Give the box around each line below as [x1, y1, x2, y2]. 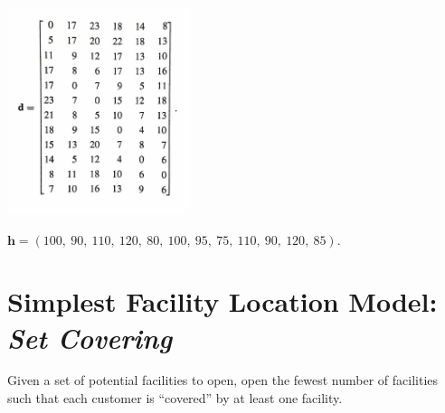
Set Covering [7, 318, 173, 356]
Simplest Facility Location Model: [7, 283, 438, 320]
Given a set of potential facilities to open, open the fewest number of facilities [7, 371, 439, 390]
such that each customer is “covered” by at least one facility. [7, 389, 343, 408]
